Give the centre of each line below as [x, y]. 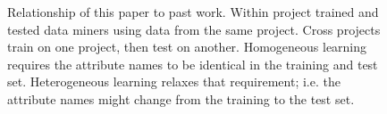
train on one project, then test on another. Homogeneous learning [187, 47]
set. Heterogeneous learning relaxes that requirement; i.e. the [174, 81]
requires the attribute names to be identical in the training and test [193, 64]
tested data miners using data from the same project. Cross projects [194, 29]
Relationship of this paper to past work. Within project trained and [193, 12]
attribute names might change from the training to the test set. [181, 98]
